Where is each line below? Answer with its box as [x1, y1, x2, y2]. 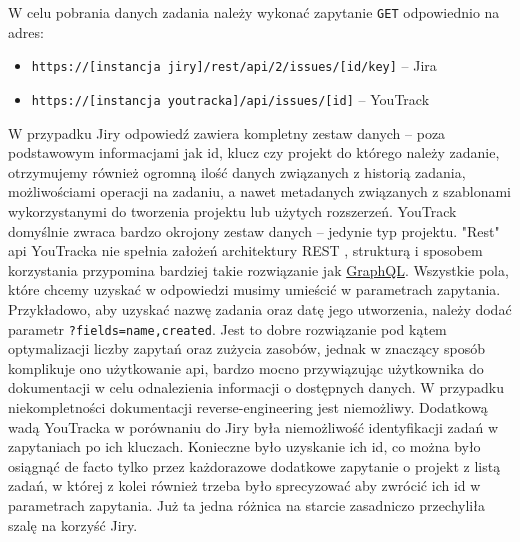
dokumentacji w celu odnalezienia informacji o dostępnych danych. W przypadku [8, 377, 505, 398]
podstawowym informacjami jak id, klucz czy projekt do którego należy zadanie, [8, 142, 500, 163]
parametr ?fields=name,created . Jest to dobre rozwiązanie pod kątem [8, 318, 447, 339]
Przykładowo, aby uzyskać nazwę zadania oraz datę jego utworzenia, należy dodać [8, 298, 512, 319]
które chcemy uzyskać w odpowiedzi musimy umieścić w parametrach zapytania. [8, 279, 501, 300]
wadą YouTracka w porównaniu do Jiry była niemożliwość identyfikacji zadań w [8, 416, 499, 437]
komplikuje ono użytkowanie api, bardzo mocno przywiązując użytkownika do [8, 357, 484, 378]
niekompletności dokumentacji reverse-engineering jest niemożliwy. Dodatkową [8, 396, 488, 417]
